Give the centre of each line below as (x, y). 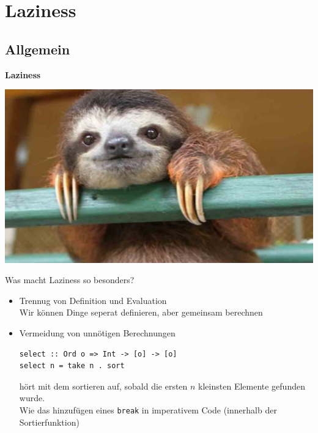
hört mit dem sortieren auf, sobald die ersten (103, 386)
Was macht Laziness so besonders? (70, 280)
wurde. (32, 398)
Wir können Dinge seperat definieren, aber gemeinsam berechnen (141, 312)
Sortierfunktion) (49, 422)
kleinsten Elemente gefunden (252, 386)
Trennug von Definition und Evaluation (93, 300)
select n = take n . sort (72, 366)
